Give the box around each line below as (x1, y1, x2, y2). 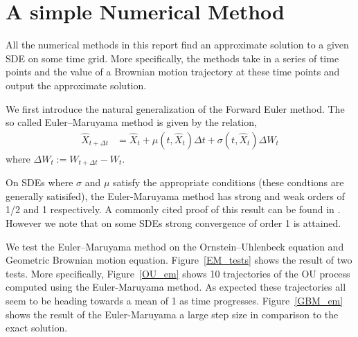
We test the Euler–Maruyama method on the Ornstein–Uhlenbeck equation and (6, 239, 344, 253)
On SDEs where (6, 175, 73, 190)
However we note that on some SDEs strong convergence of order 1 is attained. (6, 215, 341, 230)
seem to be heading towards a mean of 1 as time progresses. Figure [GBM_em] (6, 293, 343, 307)
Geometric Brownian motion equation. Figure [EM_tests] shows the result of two (6, 253, 352, 267)
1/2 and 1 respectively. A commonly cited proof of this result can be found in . (6, 202, 341, 217)
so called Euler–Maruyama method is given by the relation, (6, 115, 257, 129)
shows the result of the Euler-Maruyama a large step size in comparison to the (6, 307, 339, 321)
